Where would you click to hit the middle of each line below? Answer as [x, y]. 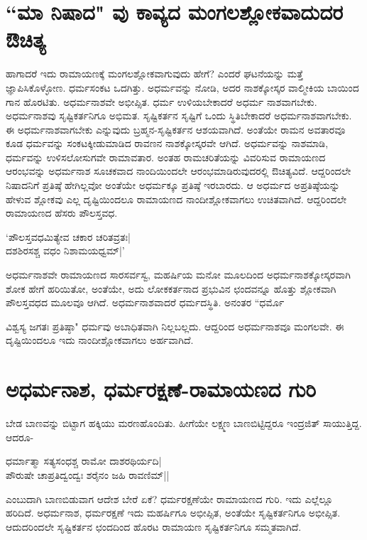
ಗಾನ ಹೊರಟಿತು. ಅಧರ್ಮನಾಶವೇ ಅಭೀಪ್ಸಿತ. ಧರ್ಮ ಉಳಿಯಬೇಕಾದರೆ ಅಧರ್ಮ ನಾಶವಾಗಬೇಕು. [161, 101]
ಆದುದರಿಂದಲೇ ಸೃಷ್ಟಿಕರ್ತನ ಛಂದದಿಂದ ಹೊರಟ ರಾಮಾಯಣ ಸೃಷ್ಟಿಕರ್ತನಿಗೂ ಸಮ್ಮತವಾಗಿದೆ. [154, 526]
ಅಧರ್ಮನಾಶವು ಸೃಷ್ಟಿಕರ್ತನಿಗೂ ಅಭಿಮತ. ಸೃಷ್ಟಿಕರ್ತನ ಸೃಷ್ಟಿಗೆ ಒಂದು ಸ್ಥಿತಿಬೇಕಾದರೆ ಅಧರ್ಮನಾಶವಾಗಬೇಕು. [179, 115]
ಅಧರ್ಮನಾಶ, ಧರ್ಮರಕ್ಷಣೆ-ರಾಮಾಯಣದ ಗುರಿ [161, 389]
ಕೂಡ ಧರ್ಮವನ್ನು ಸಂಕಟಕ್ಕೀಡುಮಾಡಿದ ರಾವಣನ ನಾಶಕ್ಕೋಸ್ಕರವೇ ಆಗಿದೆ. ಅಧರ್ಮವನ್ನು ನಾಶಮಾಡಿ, [167, 143]
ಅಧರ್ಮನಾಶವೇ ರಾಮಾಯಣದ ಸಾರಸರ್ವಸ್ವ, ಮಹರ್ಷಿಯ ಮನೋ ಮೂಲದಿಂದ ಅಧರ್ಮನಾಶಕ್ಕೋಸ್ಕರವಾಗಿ [178, 275]
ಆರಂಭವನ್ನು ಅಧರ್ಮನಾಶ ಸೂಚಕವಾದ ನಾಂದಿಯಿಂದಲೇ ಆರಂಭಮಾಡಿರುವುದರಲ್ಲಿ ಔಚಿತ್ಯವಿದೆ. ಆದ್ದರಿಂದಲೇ [179, 171]
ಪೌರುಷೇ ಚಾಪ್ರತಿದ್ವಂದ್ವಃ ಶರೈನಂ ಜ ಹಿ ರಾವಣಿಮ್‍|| [88, 474]
